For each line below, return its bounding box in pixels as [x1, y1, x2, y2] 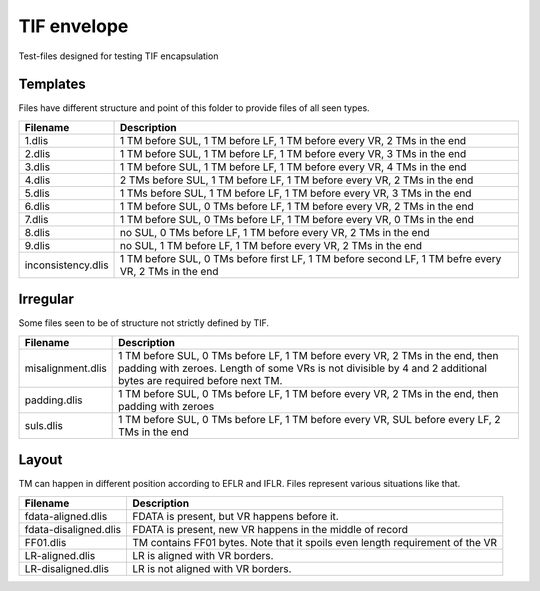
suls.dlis [24, 418, 64, 432]
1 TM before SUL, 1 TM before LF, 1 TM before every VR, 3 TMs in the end [120, 146, 467, 160]
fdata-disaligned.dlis [24, 522, 122, 536]
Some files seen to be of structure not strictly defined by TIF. [18, 317, 270, 329]
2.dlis [24, 146, 51, 160]
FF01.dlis [24, 535, 67, 549]
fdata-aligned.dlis [24, 509, 108, 523]
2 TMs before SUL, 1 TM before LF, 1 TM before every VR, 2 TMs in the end [120, 173, 474, 187]
